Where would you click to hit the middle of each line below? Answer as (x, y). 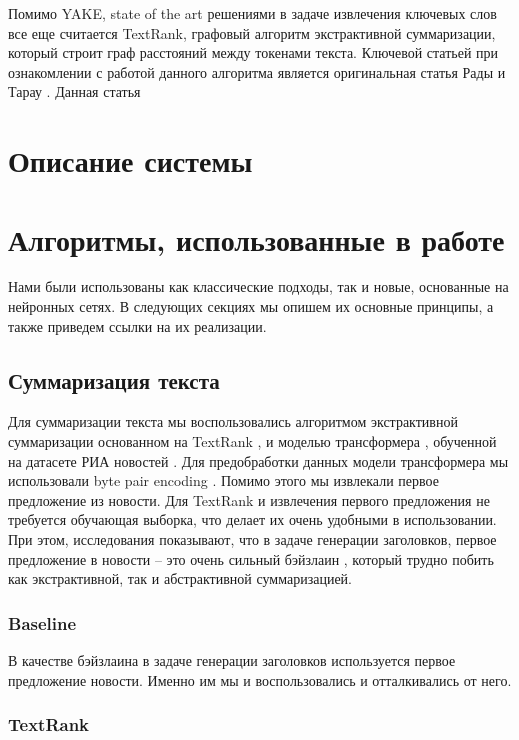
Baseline (42, 622)
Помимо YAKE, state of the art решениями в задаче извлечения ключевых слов (252, 13)
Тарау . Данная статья (74, 91)
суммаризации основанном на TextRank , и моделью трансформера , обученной (252, 441)
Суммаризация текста (114, 379)
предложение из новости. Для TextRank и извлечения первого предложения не (249, 499)
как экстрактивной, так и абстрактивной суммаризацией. (180, 578)
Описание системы (130, 160)
